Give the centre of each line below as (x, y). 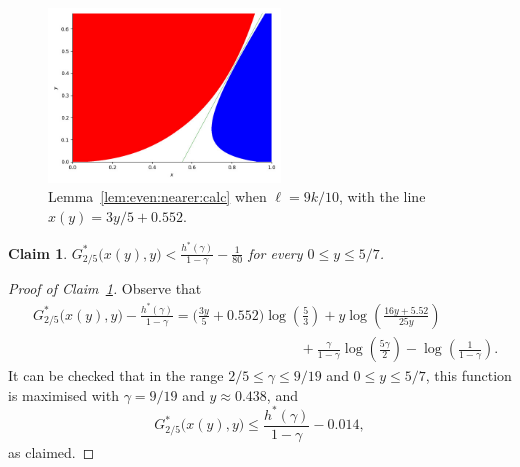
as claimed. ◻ (51, 451)
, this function (468, 375)
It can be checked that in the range (116, 375)
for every (275, 252)
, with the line (382, 196)
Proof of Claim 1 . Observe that (105, 288)
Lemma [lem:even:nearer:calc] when (157, 196)
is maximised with (63, 394)
